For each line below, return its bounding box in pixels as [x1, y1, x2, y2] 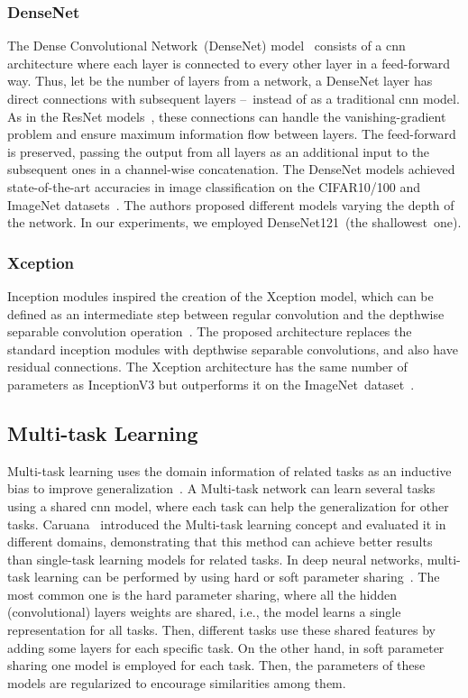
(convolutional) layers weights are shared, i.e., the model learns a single [7, 602, 401, 621]
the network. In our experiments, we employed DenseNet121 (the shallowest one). [7, 213, 462, 232]
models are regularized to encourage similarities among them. [7, 673, 346, 692]
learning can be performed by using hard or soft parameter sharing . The [34, 567, 440, 586]
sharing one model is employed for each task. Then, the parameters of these [7, 656, 426, 675]
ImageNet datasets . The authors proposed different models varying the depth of [7, 195, 454, 214]
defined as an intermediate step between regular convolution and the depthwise [7, 304, 445, 323]
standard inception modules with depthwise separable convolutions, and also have [7, 339, 458, 358]
